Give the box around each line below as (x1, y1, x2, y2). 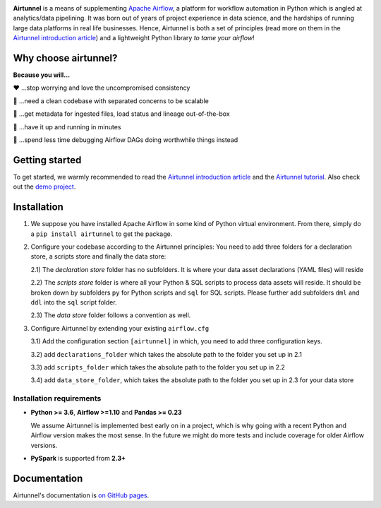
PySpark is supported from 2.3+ (30, 454, 126, 463)
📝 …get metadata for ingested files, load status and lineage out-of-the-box (13, 110, 230, 118)
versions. (30, 441, 58, 449)
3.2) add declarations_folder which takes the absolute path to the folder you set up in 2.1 (30, 350, 303, 358)
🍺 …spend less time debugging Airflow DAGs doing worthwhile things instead (13, 136, 238, 144)
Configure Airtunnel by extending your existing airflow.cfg (30, 324, 210, 332)
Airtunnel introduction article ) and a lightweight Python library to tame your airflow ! (13, 34, 255, 42)
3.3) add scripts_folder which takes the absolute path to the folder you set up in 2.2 (30, 362, 286, 371)
